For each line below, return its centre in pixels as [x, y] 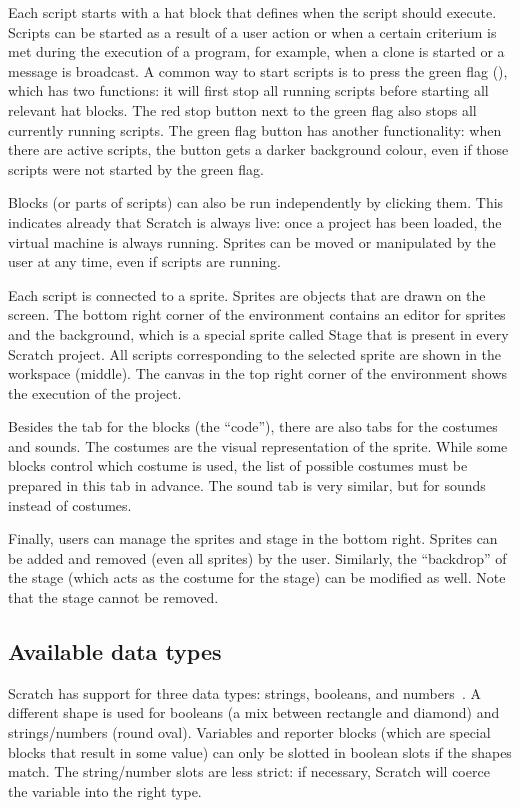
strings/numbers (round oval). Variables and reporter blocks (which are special [249, 732]
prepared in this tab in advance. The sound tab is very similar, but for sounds [247, 485]
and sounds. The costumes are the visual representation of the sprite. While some [258, 445]
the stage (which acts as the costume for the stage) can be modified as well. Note [257, 577]
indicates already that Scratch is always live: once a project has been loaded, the [255, 221]
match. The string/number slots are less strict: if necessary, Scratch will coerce [249, 771]
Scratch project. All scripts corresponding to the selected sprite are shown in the [255, 353]
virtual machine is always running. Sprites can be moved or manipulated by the [252, 241]
